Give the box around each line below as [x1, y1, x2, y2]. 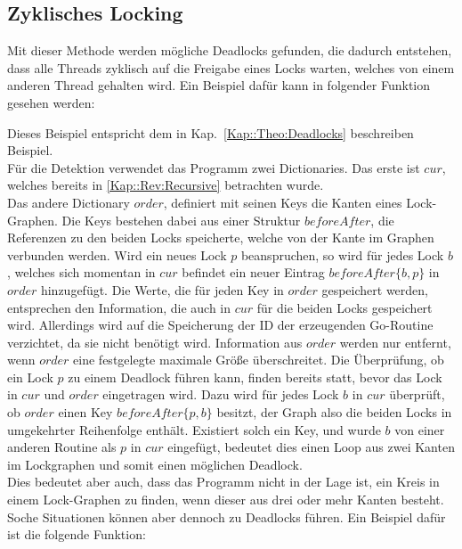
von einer [394, 420, 445, 438]
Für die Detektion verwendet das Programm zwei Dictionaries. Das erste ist [7, 158, 420, 176]
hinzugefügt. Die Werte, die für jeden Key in [40, 280, 284, 299]
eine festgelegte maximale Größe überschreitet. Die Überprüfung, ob [73, 350, 444, 369]
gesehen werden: [7, 93, 95, 111]
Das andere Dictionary [7, 193, 130, 211]
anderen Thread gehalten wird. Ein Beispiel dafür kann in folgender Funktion [7, 76, 431, 94]
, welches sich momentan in [7, 263, 156, 282]
